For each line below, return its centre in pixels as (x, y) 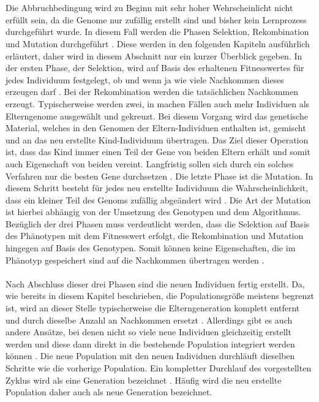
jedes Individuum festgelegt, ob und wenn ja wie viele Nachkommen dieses (145, 79)
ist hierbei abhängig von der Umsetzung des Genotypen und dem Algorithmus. (153, 212)
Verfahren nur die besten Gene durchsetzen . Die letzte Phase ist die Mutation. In (159, 176)
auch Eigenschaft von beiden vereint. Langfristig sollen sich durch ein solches (150, 163)
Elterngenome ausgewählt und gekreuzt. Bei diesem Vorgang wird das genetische (157, 116)
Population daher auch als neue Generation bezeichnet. (109, 392)
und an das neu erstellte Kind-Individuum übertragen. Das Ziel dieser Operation (157, 139)
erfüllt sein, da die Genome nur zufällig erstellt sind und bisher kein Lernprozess (156, 19)
